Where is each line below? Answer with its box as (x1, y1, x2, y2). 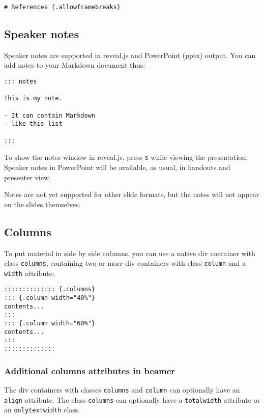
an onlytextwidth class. (4, 404, 80, 415)
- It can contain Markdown (4, 112, 95, 119)
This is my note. (4, 95, 63, 102)
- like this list (4, 120, 63, 128)
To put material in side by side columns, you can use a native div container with (4, 247, 255, 258)
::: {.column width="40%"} (4, 294, 95, 302)
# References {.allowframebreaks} (4, 4, 121, 11)
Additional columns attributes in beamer (4, 364, 175, 377)
